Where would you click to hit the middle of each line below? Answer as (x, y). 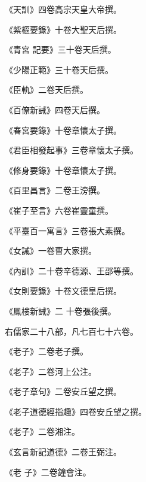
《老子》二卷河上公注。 (51, 371)
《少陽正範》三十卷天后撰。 (59, 69)
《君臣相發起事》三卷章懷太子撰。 (72, 150)
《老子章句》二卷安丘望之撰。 (63, 391)
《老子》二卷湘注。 (42, 431)
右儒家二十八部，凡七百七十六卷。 (72, 331)
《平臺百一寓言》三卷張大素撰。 (67, 230)
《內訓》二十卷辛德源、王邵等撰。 (72, 270)
